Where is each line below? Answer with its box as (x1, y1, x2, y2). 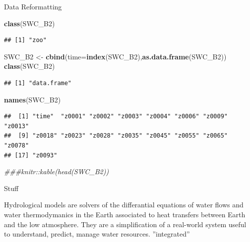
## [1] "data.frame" (4, 79, 72, 87)
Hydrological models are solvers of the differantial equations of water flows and (4, 199, 244, 210)
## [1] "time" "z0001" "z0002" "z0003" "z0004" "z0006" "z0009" (4, 113, 228, 120)
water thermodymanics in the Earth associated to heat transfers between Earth (4, 209, 246, 219)
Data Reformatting (4, 1, 62, 11)
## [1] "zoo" (4, 37, 47, 44)
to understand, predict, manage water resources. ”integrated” (4, 229, 190, 239)
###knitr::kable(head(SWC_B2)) (4, 166, 109, 177)
